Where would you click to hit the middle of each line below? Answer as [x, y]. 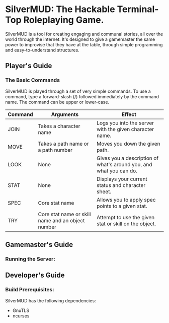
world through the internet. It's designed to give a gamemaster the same [80, 39]
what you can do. [117, 171]
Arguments [65, 114]
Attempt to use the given [125, 217]
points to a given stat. [122, 206]
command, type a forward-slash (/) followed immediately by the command [82, 96]
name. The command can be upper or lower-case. [57, 102]
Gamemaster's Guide [39, 245]
